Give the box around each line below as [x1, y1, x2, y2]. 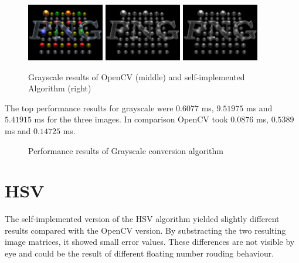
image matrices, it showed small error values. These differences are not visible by [5, 235, 295, 248]
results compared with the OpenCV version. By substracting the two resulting [5, 224, 286, 236]
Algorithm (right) [28, 82, 91, 94]
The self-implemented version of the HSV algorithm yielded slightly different [5, 213, 280, 225]
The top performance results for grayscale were [5, 101, 174, 114]
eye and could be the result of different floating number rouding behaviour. [5, 247, 274, 259]
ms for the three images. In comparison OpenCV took [34, 113, 228, 125]
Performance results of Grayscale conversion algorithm [28, 144, 223, 156]
